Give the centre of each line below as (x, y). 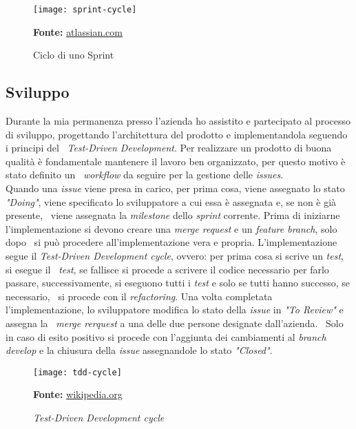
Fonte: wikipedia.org (78, 394)
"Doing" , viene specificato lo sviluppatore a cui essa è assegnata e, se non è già (171, 201)
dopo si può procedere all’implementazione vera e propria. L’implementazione (171, 242)
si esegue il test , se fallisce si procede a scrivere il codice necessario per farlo (167, 269)
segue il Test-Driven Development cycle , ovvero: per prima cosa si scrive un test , (175, 255)
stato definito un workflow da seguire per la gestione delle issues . (145, 175)
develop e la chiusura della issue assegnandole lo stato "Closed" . (139, 350)
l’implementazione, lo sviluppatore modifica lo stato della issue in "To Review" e (175, 310)
